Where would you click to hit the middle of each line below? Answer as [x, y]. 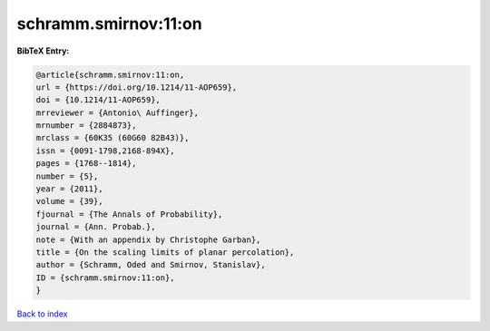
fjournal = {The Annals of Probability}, [129, 214]
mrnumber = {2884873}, [86, 126]
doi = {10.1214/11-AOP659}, [98, 100]
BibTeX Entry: [43, 51]
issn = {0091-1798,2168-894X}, [106, 151]
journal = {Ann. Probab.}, [96, 227]
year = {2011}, [69, 189]
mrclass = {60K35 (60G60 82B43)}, [113, 138]
